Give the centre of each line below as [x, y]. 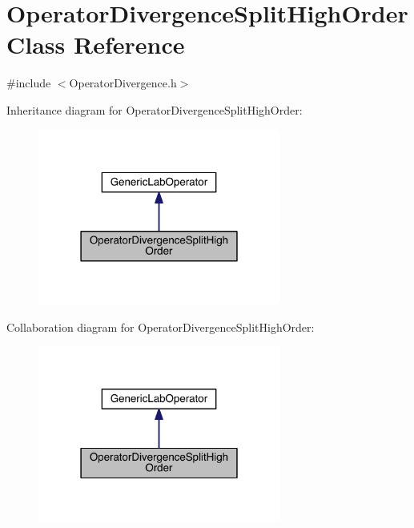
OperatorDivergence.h [123, 83]
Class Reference [96, 44]
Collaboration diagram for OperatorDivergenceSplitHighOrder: [161, 326]
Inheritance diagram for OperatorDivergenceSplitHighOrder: [155, 109]
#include [29, 83]
